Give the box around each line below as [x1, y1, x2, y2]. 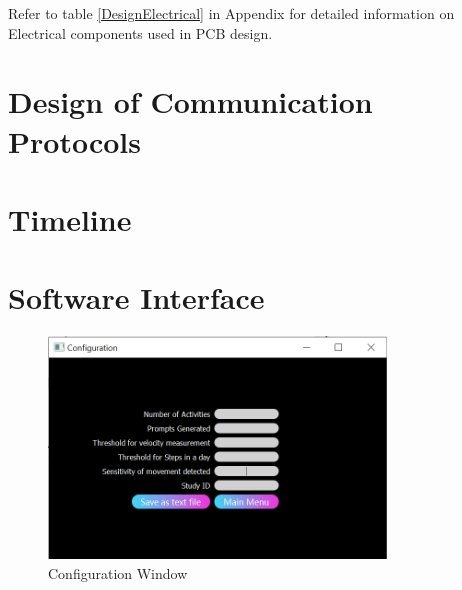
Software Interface [8, 277, 265, 318]
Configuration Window [48, 562, 188, 583]
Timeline [8, 198, 132, 239]
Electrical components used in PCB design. [8, 22, 273, 43]
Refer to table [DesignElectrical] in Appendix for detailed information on [8, 3, 455, 23]
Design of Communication [8, 81, 373, 122]
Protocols [8, 120, 141, 161]
